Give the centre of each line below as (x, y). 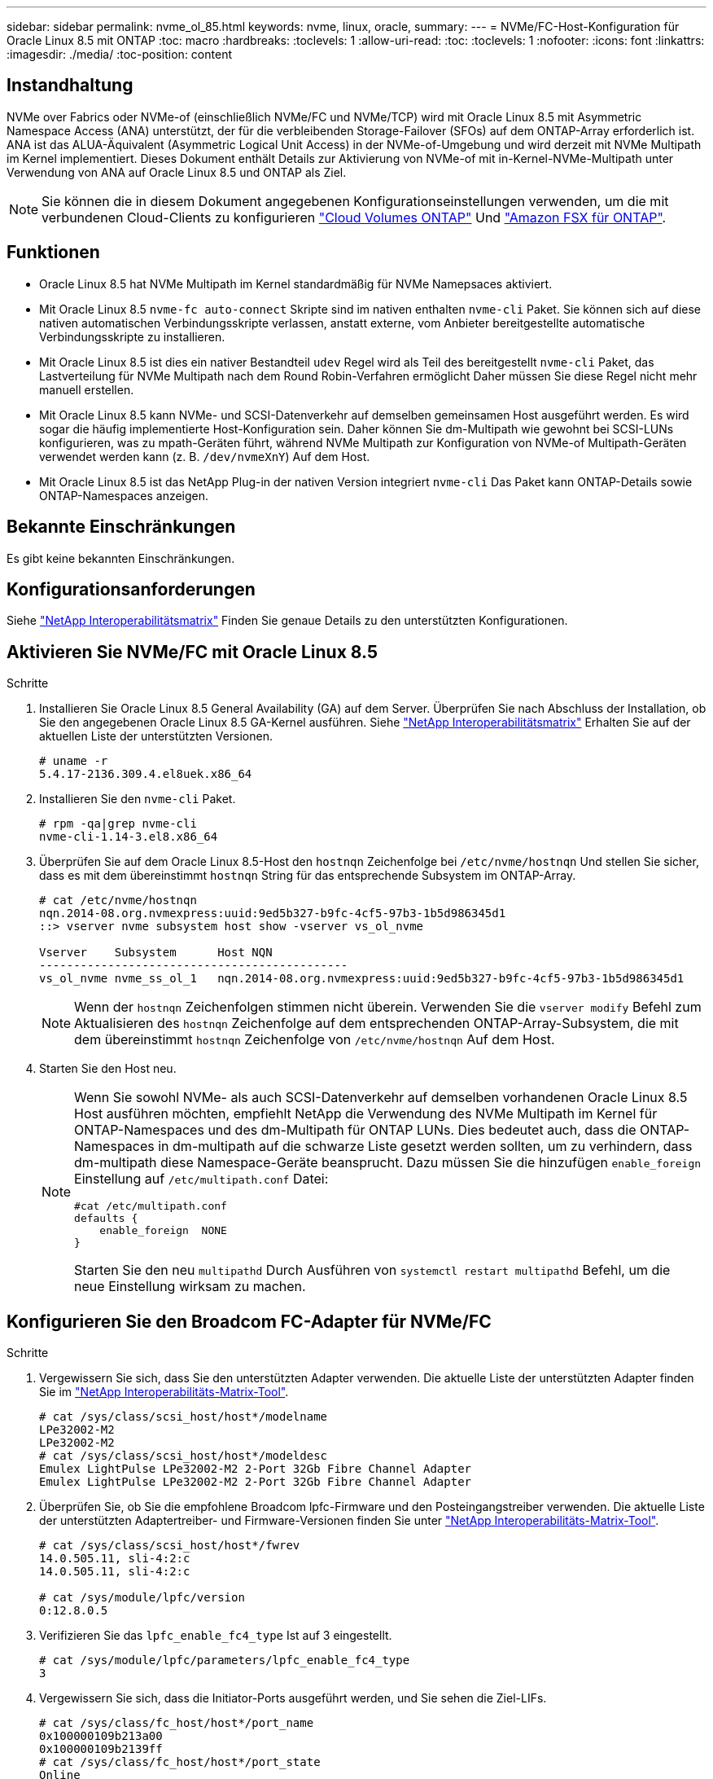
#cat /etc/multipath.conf (151, 1206)
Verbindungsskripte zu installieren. (132, 336)
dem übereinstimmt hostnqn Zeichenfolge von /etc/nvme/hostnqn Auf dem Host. (315, 1040)
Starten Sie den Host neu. (108, 1069)
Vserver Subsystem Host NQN (156, 953)
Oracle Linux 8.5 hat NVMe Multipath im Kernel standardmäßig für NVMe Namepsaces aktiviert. (296, 283)
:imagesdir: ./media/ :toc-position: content (119, 54)
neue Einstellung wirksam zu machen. (190, 1287)
